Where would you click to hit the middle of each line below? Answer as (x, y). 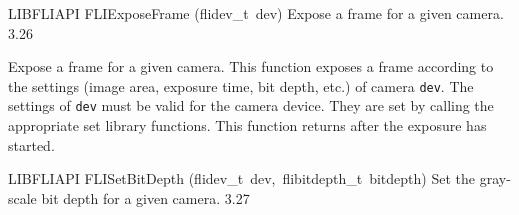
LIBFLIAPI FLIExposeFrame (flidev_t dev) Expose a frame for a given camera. (256, 13)
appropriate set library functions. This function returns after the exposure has (247, 125)
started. (31, 144)
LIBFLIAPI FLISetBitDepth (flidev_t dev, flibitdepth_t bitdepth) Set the (241, 178)
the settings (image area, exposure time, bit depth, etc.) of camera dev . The (241, 85)
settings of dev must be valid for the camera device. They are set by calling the (251, 105)
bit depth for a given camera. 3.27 (145, 197)
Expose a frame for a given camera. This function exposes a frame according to (251, 66)
